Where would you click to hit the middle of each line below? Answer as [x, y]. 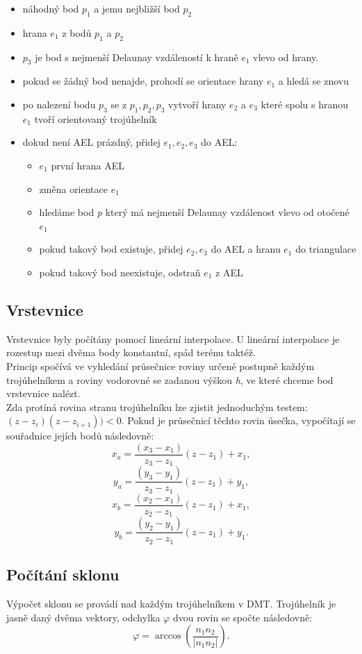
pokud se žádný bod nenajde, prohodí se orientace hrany [143, 81]
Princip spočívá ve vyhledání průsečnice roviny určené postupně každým [161, 366]
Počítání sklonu [63, 575]
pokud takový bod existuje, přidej [111, 249]
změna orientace [73, 188]
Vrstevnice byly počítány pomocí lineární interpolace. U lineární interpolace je [173, 338]
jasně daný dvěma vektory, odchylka [83, 617]
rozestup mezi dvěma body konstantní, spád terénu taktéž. [131, 352]
